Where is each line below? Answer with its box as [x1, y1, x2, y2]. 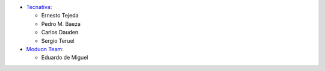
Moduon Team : [26, 45, 64, 52]
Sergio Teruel [41, 37, 75, 45]
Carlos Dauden [41, 29, 78, 36]
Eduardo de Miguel [41, 54, 88, 61]
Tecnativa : [26, 4, 52, 10]
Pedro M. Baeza [41, 20, 81, 27]
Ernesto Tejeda [41, 12, 79, 19]
